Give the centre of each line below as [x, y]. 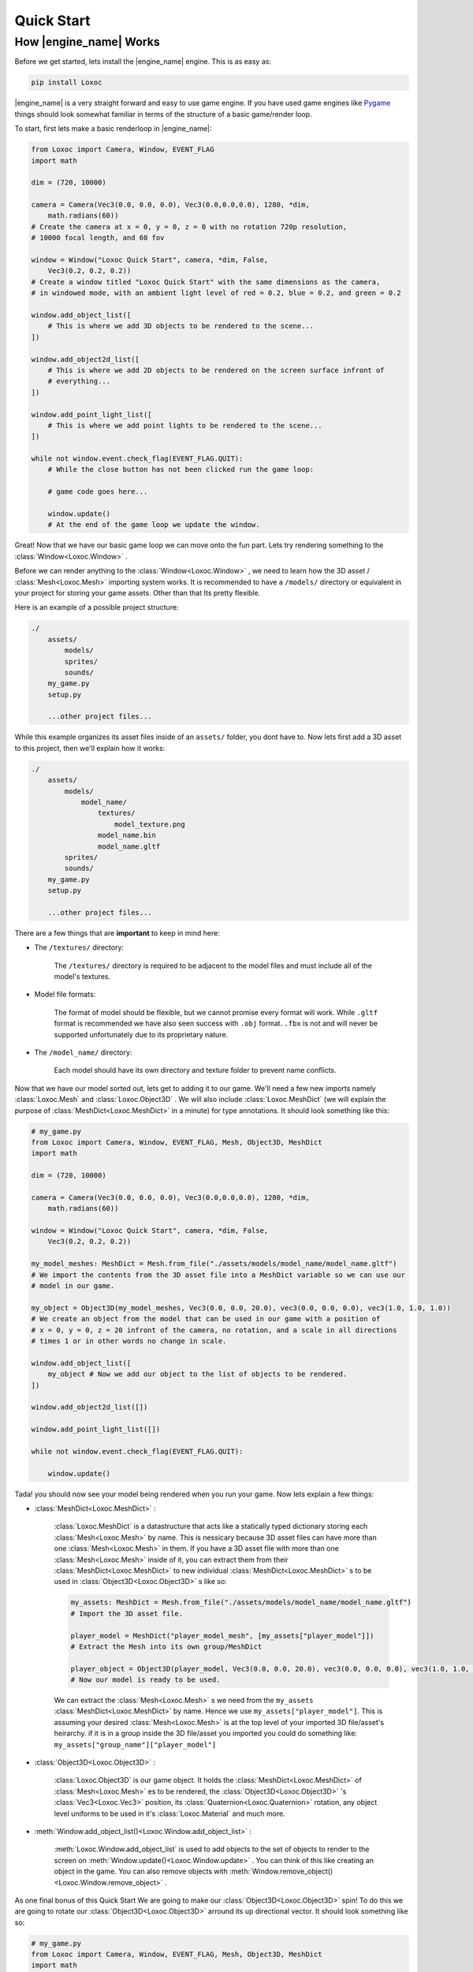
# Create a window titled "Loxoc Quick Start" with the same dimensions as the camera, [206, 282]
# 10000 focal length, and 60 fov [98, 238]
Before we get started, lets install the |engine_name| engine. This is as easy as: [143, 62]
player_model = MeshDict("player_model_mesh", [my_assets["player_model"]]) [222, 1636]
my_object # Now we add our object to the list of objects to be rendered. [197, 1374]
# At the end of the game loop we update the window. [154, 525]
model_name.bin [127, 835]
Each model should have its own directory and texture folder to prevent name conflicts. [195, 1070]
